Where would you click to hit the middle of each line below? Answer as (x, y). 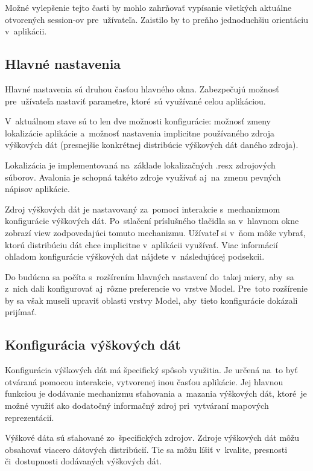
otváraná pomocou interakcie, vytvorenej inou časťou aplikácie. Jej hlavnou (144, 381)
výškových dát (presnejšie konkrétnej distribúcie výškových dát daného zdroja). (152, 145)
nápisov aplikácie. (37, 189)
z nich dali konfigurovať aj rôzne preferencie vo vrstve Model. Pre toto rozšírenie (156, 288)
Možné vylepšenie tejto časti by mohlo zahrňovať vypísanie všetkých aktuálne (148, 7)
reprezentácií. (30, 417)
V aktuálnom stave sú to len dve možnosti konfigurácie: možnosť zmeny (138, 121)
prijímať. (21, 312)
